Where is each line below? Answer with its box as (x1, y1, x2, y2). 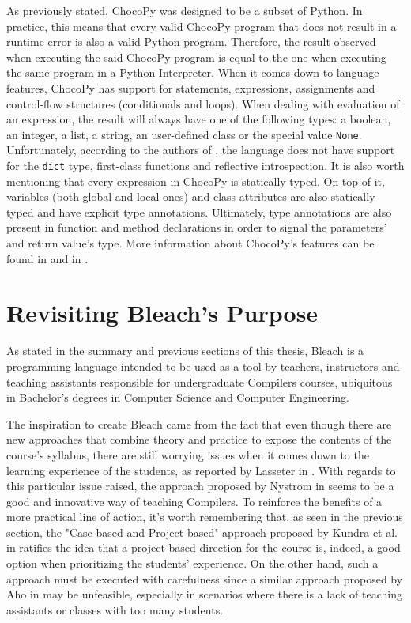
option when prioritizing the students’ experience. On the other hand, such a (6, 555, 379, 572)
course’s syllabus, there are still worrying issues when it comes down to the (6, 446, 369, 463)
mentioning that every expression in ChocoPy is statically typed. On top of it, (6, 172, 385, 189)
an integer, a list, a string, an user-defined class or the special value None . (6, 126, 362, 142)
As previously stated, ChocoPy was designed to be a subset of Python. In (6, 2, 363, 18)
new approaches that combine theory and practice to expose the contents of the (6, 431, 392, 447)
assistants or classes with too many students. (6, 601, 224, 617)
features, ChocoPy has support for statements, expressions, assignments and (6, 79, 375, 96)
